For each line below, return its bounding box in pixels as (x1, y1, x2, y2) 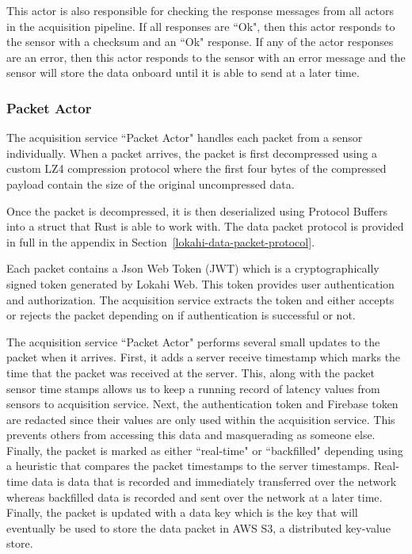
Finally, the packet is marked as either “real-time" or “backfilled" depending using (6, 441, 403, 458)
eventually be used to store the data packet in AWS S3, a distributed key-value (6, 519, 391, 536)
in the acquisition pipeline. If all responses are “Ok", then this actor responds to (6, 17, 395, 34)
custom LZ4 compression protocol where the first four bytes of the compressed (6, 160, 387, 177)
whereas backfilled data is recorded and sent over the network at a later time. (6, 488, 383, 505)
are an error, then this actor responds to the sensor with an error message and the (6, 48, 406, 65)
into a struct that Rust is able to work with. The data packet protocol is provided (6, 218, 404, 235)
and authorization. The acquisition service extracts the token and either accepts (6, 291, 395, 308)
